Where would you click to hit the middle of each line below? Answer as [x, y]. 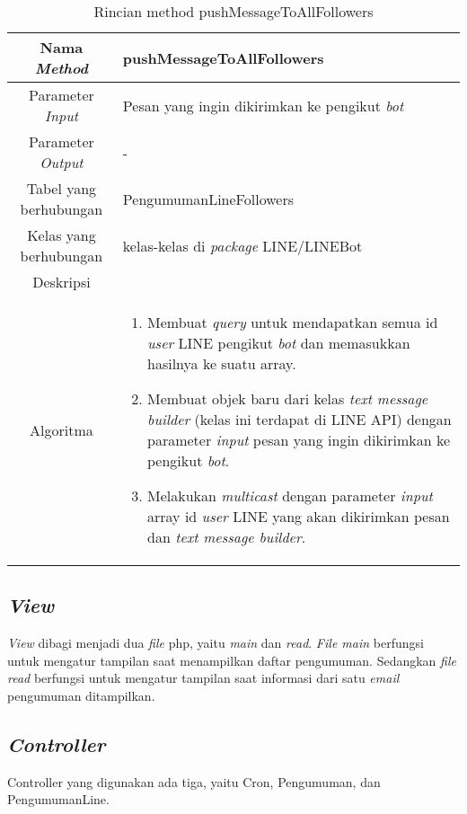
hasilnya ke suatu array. [222, 363]
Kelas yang [62, 235]
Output [62, 162]
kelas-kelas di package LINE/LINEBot [242, 245]
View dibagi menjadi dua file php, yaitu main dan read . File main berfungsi [216, 643]
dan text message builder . [227, 537]
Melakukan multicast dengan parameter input [290, 495]
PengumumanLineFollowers [208, 199]
